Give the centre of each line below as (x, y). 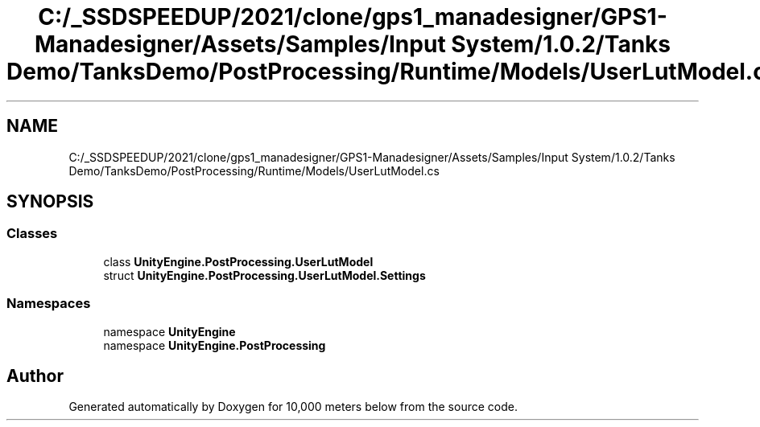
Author (35, 376)
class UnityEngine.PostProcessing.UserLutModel (238, 261)
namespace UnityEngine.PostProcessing (215, 345)
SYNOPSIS (50, 202)
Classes (32, 234)
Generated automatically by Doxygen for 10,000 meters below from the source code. (293, 407)
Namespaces (49, 304)
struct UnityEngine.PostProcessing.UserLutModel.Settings (264, 275)
